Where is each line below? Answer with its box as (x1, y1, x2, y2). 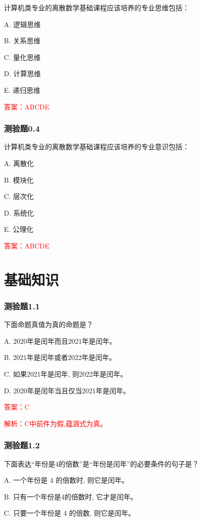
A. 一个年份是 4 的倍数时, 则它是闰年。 (4, 475, 128, 485)
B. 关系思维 (4, 35, 41, 46)
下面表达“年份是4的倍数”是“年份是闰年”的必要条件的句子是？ (4, 458, 199, 468)
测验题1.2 (4, 439, 40, 451)
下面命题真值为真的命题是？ (4, 319, 93, 329)
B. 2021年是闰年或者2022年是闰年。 (4, 352, 116, 362)
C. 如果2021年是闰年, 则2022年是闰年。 (4, 368, 127, 379)
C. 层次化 (4, 191, 34, 201)
